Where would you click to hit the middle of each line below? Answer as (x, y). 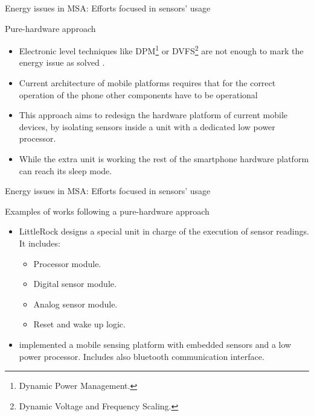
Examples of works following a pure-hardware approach (107, 211)
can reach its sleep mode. (66, 170)
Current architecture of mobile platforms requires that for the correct (147, 83)
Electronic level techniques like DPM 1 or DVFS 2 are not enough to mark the (161, 50)
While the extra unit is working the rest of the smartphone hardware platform (164, 159)
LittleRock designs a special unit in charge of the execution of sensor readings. (164, 231)
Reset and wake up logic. (79, 324)
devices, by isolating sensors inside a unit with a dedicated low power (147, 126)
